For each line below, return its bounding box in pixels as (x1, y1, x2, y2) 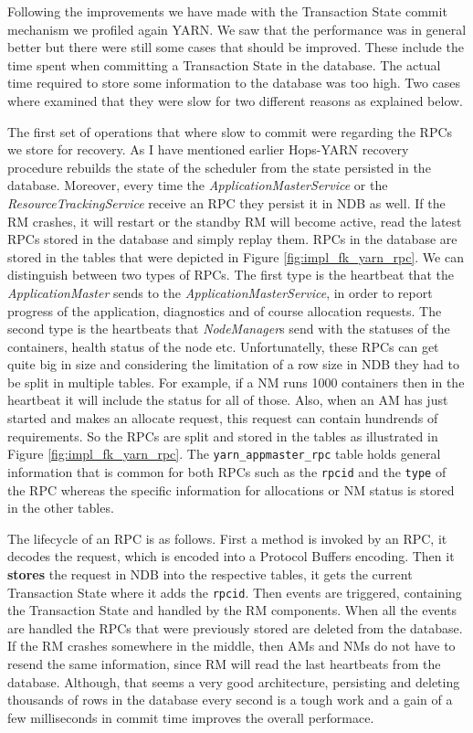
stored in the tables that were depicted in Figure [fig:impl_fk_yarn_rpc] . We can (7, 247, 464, 266)
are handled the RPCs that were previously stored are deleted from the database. (7, 618, 463, 637)
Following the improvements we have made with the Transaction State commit (7, 2, 447, 20)
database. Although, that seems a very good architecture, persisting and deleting (7, 672, 460, 691)
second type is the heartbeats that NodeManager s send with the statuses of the (7, 319, 450, 338)
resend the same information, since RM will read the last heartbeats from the (7, 653, 441, 673)
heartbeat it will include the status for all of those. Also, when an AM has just (7, 390, 448, 409)
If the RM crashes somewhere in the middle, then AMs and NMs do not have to (7, 636, 456, 655)
